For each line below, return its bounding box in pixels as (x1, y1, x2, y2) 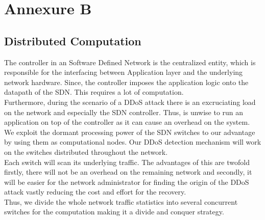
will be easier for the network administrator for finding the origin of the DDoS (4, 176, 249, 187)
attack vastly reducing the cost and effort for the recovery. (4, 186, 186, 197)
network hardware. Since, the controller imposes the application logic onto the (4, 76, 249, 87)
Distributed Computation (4, 33, 141, 48)
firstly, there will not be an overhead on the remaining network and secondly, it (4, 167, 252, 177)
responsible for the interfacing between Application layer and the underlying (4, 67, 243, 77)
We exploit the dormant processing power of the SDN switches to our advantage (4, 126, 255, 137)
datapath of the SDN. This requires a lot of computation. (4, 87, 184, 97)
